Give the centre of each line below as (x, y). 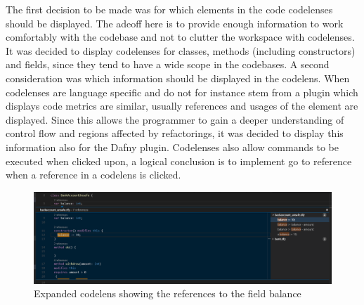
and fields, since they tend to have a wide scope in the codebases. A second (168, 64)
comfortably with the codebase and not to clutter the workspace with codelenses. (180, 37)
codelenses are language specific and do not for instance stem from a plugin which (182, 92)
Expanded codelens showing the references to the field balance (168, 293)
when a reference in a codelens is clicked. (93, 175)
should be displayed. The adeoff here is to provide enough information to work (175, 23)
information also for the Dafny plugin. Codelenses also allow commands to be (172, 147)
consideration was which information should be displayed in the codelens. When (178, 78)
